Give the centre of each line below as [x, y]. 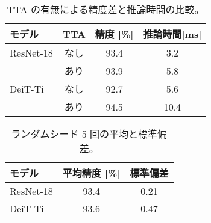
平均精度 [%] [91, 173]
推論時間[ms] [172, 34]
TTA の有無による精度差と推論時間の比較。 [105, 9]
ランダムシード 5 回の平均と [75, 134]
